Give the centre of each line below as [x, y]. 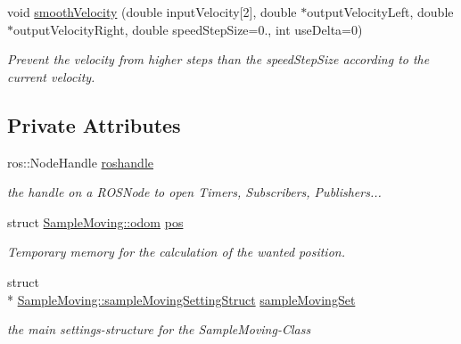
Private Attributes [94, 124]
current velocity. [51, 76]
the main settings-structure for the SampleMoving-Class [159, 329]
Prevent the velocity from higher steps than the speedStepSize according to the [218, 59]
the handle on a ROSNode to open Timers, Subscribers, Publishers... [194, 192]
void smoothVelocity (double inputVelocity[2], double [152, 12]
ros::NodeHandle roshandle [80, 162]
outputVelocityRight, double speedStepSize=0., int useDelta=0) [188, 29]
